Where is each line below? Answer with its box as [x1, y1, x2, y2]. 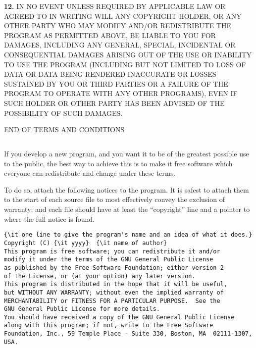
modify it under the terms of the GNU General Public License [4, 256, 213, 263]
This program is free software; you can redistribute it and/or [4, 248, 220, 255]
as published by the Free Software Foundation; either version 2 [4, 264, 224, 271]
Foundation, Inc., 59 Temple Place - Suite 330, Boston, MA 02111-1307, [4, 330, 253, 338]
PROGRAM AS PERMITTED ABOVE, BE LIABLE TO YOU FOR [4, 30, 216, 40]
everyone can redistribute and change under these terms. [4, 168, 176, 178]
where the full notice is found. [4, 213, 95, 224]
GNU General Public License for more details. [4, 305, 160, 313]
